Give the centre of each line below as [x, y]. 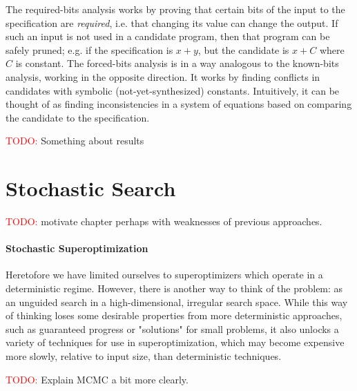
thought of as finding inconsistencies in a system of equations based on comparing [179, 104]
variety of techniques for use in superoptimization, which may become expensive [175, 342]
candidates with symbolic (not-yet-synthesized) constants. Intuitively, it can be [173, 90]
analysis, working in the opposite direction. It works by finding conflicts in [163, 76]
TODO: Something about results [75, 141]
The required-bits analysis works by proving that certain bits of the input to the [175, 9]
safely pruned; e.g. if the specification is [89, 49]
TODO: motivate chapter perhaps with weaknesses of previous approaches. [164, 221]
